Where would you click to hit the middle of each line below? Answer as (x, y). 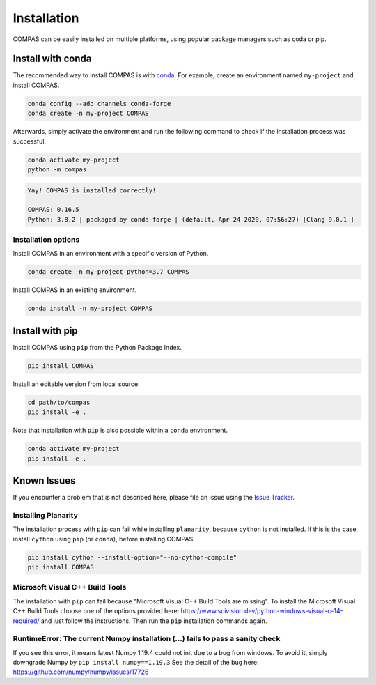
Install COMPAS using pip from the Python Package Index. (97, 347)
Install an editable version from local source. (77, 384)
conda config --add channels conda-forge (99, 103)
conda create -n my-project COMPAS (88, 114)
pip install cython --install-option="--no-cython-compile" (132, 557)
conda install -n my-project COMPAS (90, 309)
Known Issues (44, 481)
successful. (30, 141)
